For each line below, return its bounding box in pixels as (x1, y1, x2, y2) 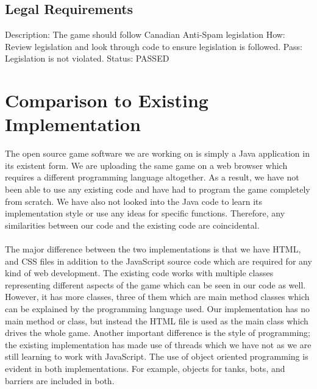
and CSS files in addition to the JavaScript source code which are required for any (5, 254, 312, 267)
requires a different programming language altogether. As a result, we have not (5, 171, 299, 184)
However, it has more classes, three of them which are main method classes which (5, 290, 310, 303)
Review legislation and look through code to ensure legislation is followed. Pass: (5, 40, 302, 52)
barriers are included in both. (5, 374, 115, 387)
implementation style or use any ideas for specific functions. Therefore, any (5, 207, 285, 219)
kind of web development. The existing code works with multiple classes (5, 266, 274, 279)
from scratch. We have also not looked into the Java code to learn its (5, 194, 263, 207)
